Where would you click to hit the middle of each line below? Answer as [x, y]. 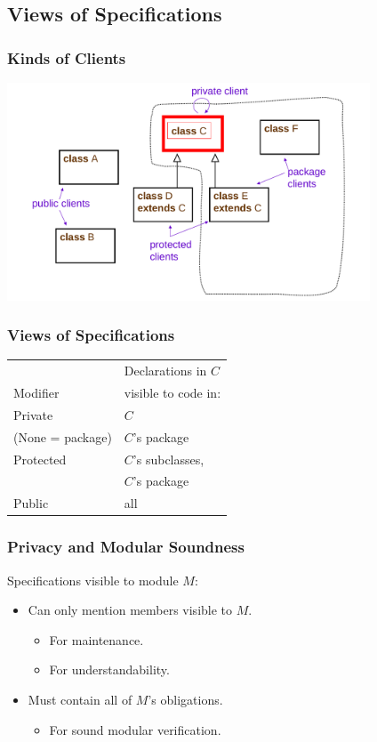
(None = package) [63, 436]
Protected [40, 459]
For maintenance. [96, 639]
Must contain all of [80, 699]
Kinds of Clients [67, 57]
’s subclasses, [168, 459]
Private [33, 414]
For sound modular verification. [135, 729]
